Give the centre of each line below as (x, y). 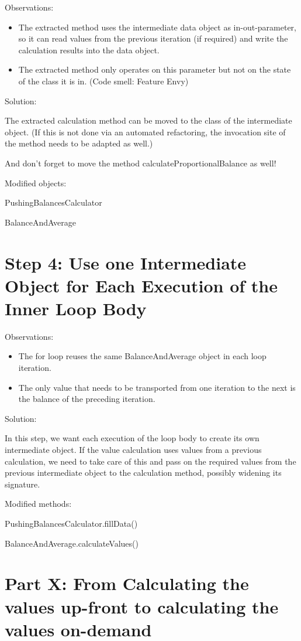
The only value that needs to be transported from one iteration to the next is (157, 387)
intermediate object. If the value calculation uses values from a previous (133, 449)
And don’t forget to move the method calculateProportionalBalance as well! (141, 163)
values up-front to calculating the (142, 606)
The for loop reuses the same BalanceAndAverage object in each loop (142, 356)
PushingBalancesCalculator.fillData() (71, 523)
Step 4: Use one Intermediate (126, 262)
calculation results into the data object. (89, 50)
